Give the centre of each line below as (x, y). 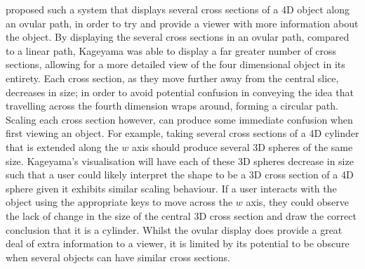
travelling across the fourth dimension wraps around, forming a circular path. (172, 106)
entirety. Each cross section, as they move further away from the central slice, (172, 78)
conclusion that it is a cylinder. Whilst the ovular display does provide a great (174, 229)
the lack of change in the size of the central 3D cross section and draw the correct (181, 215)
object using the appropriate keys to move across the (119, 202)
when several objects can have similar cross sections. (118, 257)
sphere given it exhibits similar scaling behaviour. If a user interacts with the (171, 188)
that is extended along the (62, 146)
